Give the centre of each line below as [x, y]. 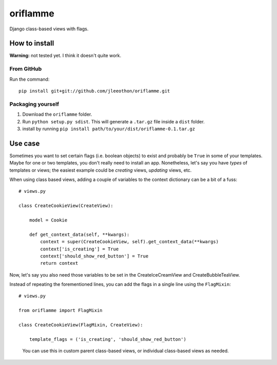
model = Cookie [48, 220]
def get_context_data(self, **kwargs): [79, 234]
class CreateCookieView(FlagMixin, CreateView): [81, 325]
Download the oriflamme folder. [57, 114]
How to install [32, 43]
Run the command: [29, 79]
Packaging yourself [34, 104]
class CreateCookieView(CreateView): [66, 206]
